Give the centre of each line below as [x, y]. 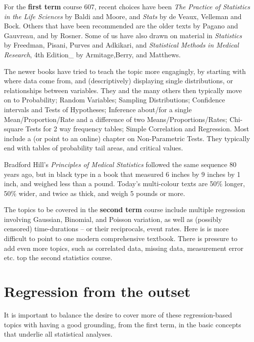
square [14, 129]
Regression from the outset [97, 291]
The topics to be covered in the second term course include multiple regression [125, 209]
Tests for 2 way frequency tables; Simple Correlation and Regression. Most [138, 129]
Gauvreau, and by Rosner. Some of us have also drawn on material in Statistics [123, 35]
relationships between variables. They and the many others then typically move [123, 90]
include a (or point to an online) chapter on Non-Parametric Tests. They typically [127, 138]
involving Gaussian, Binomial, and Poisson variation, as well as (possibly [113, 219]
